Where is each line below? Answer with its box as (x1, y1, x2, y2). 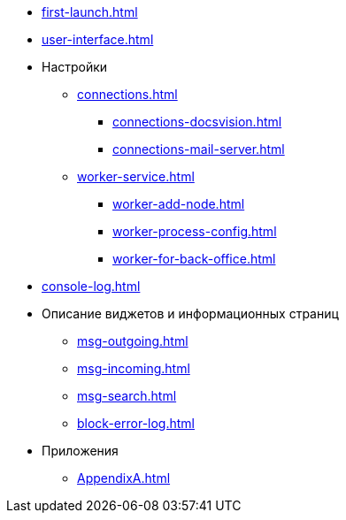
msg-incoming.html (77, 361, 190, 376)
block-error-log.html (77, 416, 195, 431)
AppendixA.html (77, 470, 171, 486)
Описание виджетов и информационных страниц (42, 306, 339, 321)
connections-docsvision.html (112, 114, 282, 129)
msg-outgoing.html (77, 333, 188, 348)
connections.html (77, 87, 178, 102)
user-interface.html (42, 32, 154, 47)
